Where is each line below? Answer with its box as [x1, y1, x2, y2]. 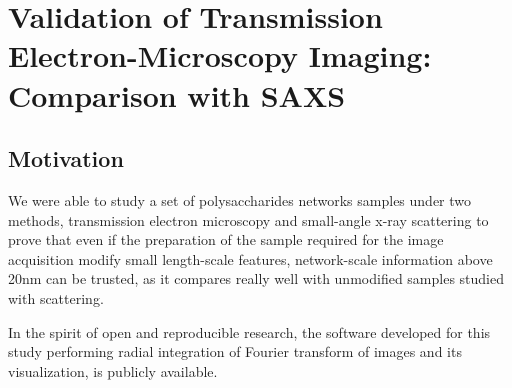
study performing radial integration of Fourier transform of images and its [8, 341, 462, 362]
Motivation [8, 143, 124, 174]
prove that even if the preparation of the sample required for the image [8, 229, 444, 250]
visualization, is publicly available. [8, 360, 218, 381]
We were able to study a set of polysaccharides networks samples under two [8, 189, 472, 210]
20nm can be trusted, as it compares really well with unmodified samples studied [8, 268, 505, 289]
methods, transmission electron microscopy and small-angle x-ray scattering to [8, 209, 489, 230]
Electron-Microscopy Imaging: [8, 35, 432, 76]
